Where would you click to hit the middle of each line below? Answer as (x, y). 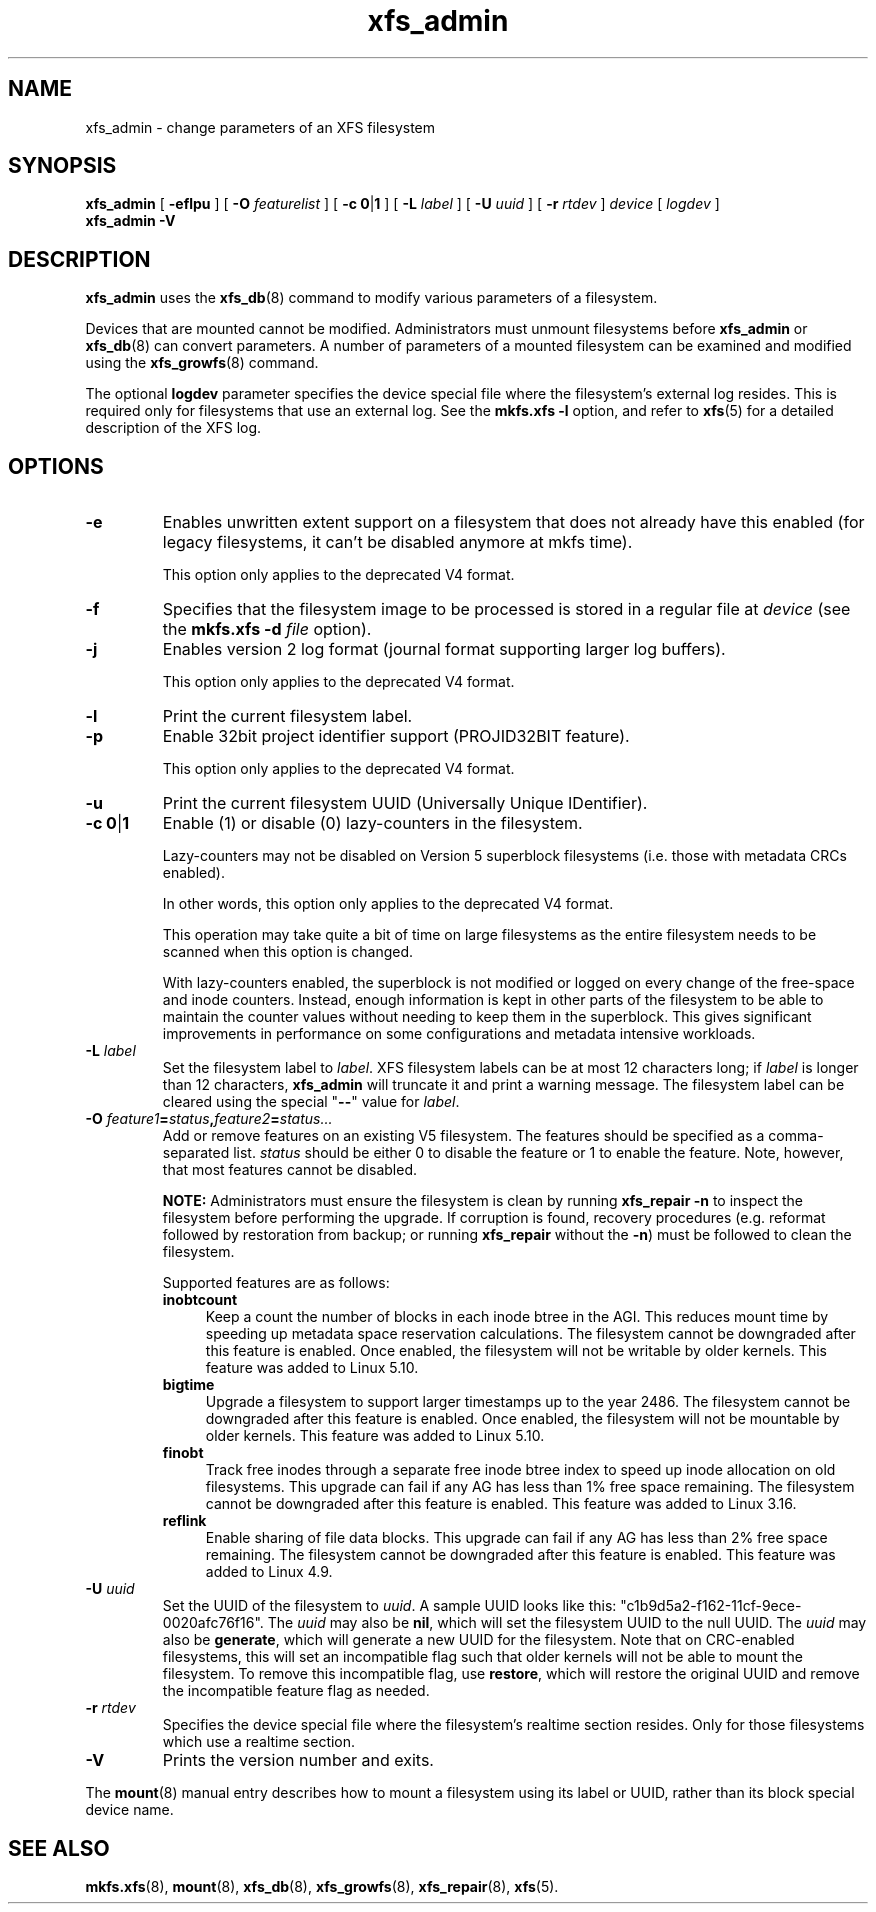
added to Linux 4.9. (269, 1572)
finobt (183, 1453)
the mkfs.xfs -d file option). (267, 629)
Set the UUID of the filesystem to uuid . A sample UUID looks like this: (389, 1606)
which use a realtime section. (259, 1742)
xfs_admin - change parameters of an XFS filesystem (260, 127)
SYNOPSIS (62, 166)
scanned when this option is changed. (288, 952)
